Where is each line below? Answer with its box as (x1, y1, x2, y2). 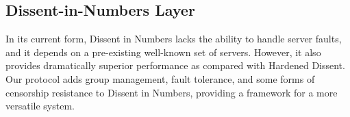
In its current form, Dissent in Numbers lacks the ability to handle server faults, (5, 31, 342, 46)
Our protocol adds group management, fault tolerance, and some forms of (5, 71, 315, 86)
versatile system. (5, 99, 75, 113)
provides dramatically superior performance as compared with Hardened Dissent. (5, 58, 345, 73)
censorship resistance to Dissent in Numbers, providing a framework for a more (5, 85, 338, 99)
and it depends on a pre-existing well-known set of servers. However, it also (5, 44, 321, 59)
